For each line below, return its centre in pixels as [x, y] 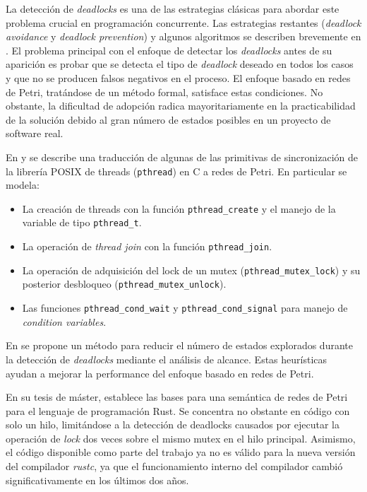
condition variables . [64, 321]
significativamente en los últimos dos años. [97, 480]
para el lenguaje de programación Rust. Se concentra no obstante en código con [178, 410]
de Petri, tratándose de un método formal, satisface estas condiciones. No [164, 92]
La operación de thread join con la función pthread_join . [147, 246]
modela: [23, 185]
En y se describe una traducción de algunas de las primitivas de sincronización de [182, 157]
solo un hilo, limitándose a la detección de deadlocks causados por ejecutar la [173, 424]
